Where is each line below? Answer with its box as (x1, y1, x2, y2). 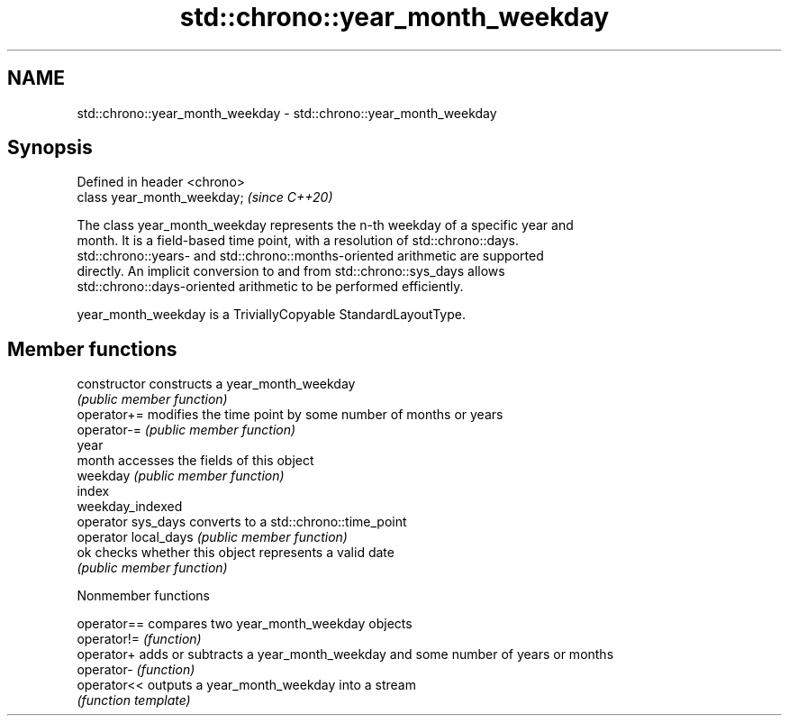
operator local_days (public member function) (77, 529, 348, 545)
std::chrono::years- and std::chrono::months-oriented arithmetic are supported (77, 248, 544, 264)
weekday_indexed (77, 499, 183, 515)
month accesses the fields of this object (77, 453, 314, 469)
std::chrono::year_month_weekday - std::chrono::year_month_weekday (77, 105, 497, 121)
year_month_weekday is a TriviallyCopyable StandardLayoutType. (77, 307, 466, 323)
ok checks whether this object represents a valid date (77, 545, 394, 561)
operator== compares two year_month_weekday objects (77, 616, 413, 632)
